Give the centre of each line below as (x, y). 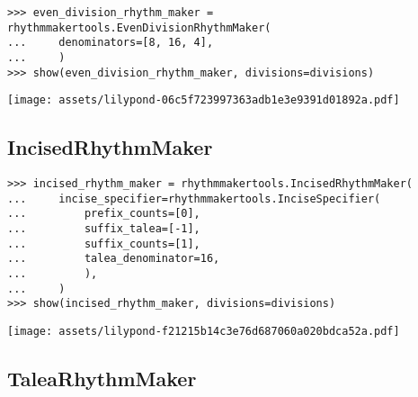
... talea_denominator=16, (114, 259)
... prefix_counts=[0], (104, 214)
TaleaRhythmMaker (102, 379)
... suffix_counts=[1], (104, 244)
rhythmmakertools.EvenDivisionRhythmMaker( (139, 27)
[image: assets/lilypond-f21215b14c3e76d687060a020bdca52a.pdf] (204, 332)
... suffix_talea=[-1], (104, 229)
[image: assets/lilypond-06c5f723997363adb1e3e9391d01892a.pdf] (204, 100)
